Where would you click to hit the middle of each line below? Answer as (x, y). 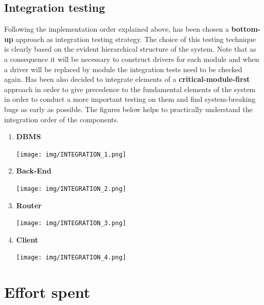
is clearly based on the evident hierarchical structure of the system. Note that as (130, 49)
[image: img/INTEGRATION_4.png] (71, 258)
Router (29, 205)
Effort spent (47, 292)
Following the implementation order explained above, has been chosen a (117, 29)
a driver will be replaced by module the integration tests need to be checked (123, 69)
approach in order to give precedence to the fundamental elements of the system (130, 89)
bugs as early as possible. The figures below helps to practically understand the (128, 109)
